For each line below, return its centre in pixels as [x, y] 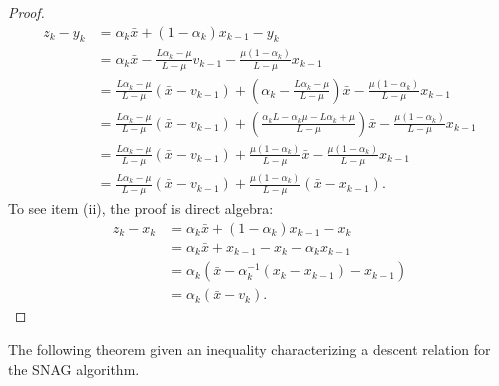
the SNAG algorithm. [74, 368]
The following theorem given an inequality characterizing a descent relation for [249, 348]
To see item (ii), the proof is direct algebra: [141, 208]
